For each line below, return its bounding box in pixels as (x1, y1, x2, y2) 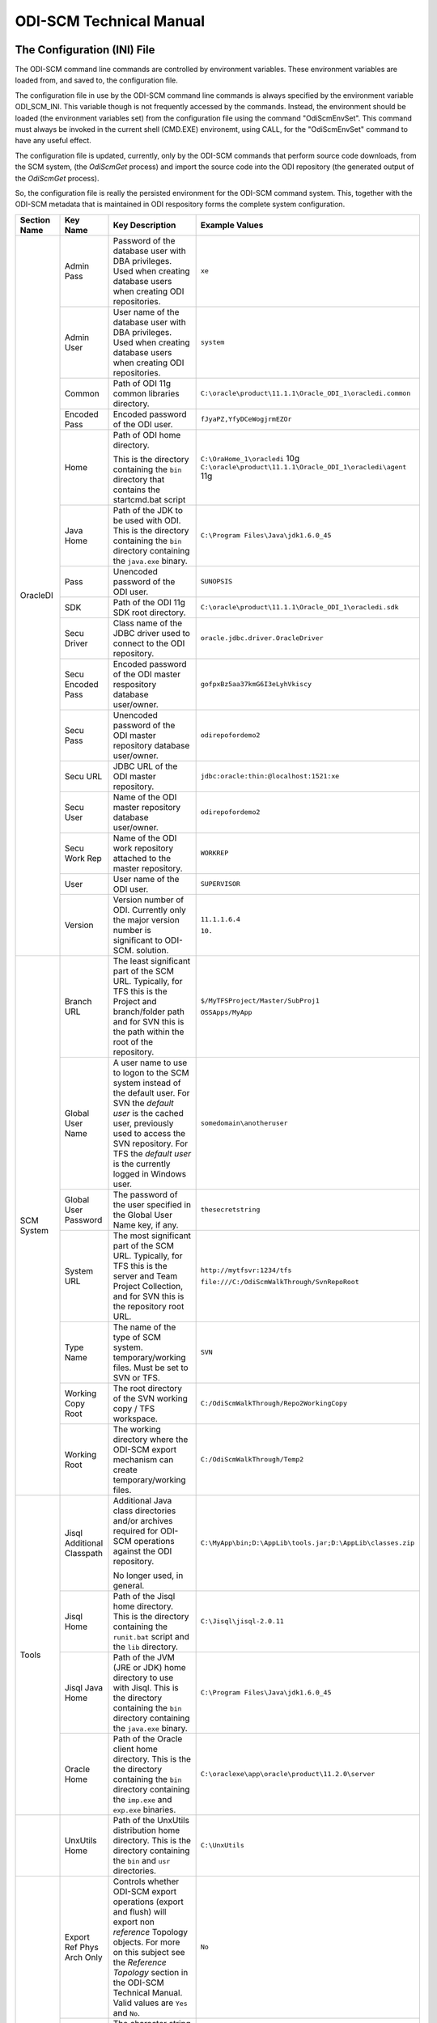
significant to (112, 935, 163, 946)
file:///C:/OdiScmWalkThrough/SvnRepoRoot (200, 1277, 359, 1286)
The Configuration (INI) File (15, 43, 155, 57)
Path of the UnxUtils (112, 1814, 190, 1826)
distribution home (112, 1825, 180, 1836)
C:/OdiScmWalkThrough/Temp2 (200, 1455, 304, 1464)
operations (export (112, 1896, 184, 1907)
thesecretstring (200, 1206, 261, 1214)
